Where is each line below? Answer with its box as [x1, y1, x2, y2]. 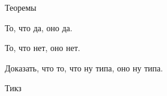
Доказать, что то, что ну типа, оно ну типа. [5, 61, 163, 74]
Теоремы [5, 1, 37, 13]
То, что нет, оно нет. [5, 41, 80, 54]
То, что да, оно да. [5, 21, 72, 34]
